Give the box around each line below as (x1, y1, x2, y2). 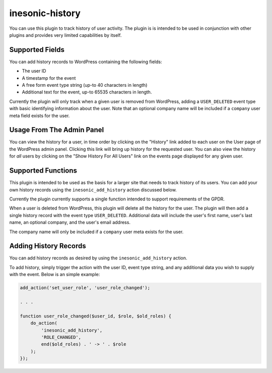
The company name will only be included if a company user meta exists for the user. (9, 229, 184, 235)
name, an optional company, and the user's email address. (9, 220, 131, 226)
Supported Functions (9, 167, 78, 175)
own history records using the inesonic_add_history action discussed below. (9, 187, 177, 193)
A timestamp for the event (22, 75, 76, 81)
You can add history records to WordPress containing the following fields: (9, 59, 162, 65)
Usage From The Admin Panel (9, 126, 104, 134)
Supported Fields (9, 45, 65, 54)
